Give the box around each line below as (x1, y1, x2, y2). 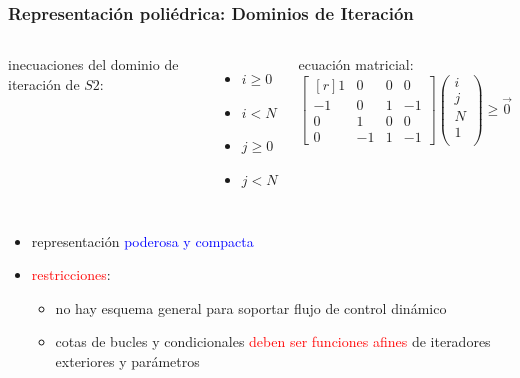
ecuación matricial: (298, 54, 414, 75)
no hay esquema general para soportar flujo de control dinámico (55, 297, 447, 318)
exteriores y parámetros (55, 350, 200, 371)
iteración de (8, 73, 80, 94)
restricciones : (31, 264, 111, 285)
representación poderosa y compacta (31, 230, 254, 251)
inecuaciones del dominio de (8, 54, 179, 75)
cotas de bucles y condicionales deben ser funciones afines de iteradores (55, 331, 491, 352)
